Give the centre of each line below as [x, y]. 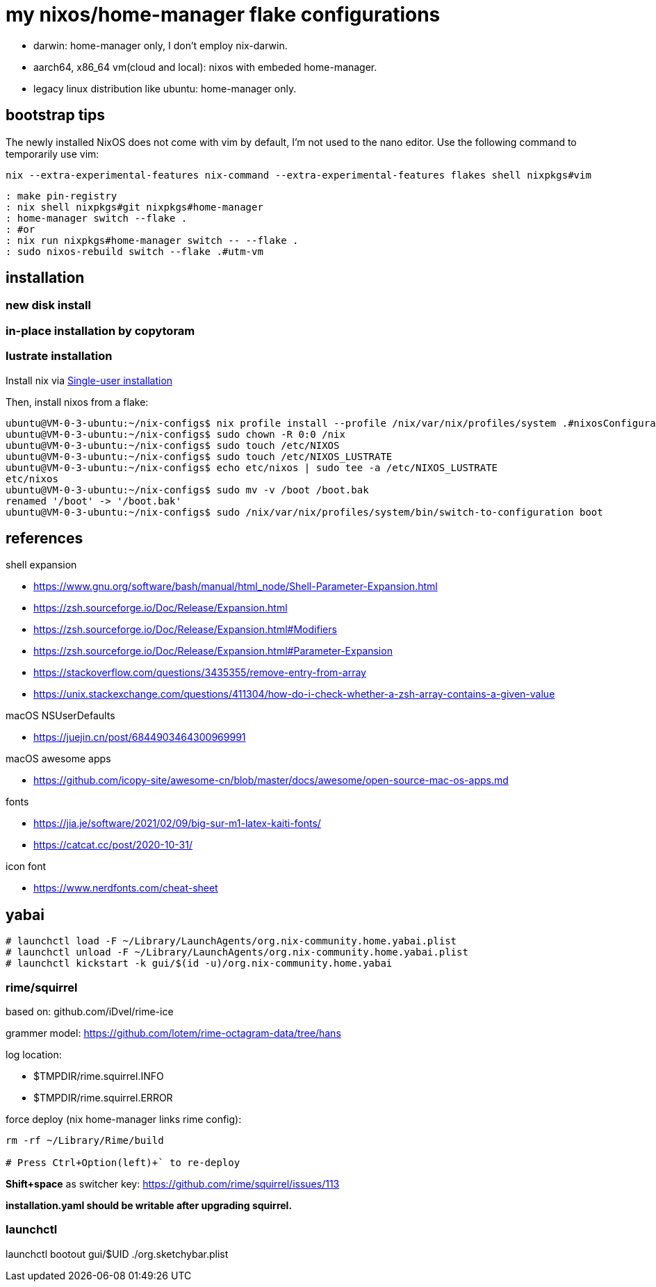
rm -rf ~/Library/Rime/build [85, 1140]
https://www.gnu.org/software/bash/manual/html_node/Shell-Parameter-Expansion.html [236, 587]
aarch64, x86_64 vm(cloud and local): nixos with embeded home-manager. [205, 67]
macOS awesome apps [58, 759]
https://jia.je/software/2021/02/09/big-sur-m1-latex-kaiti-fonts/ [177, 823]
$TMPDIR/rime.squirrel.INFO [99, 1076]
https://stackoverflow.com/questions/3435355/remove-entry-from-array [200, 673]
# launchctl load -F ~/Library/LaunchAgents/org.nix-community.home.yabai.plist [231, 941]
